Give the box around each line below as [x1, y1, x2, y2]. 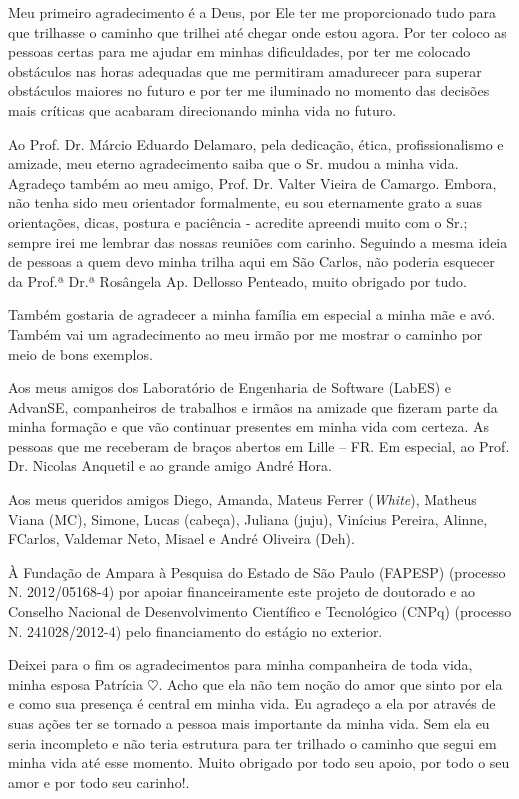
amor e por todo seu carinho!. [8, 771, 190, 792]
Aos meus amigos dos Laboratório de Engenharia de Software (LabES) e [8, 377, 452, 398]
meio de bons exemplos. [8, 343, 153, 364]
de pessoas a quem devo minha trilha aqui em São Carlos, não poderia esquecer [8, 251, 495, 272]
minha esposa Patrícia [8, 673, 143, 694]
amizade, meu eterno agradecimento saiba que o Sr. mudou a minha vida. [8, 153, 459, 174]
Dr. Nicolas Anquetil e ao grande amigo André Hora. [8, 455, 332, 476]
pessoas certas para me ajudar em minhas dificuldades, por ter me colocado [8, 41, 471, 62]
